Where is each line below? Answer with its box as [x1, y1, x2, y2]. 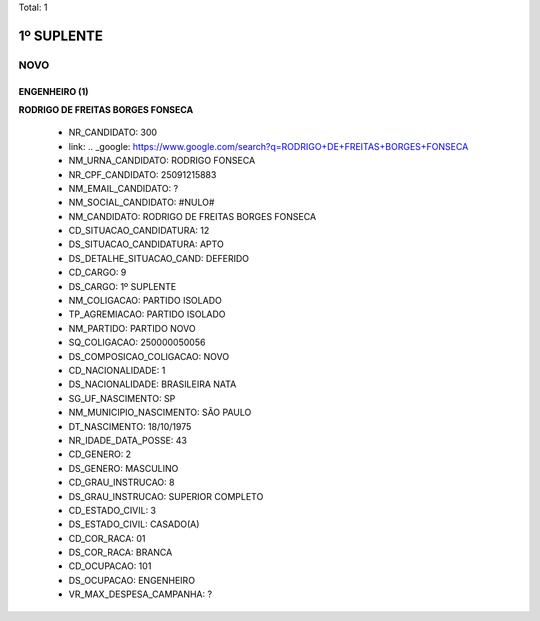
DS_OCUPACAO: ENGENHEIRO [68, 574, 195, 586]
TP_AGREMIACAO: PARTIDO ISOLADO [68, 308, 226, 320]
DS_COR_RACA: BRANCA [68, 546, 173, 559]
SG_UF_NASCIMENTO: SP [68, 392, 176, 404]
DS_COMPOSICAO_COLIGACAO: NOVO [68, 350, 230, 362]
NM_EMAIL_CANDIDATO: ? [68, 182, 179, 194]
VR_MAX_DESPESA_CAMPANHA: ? [68, 588, 213, 600]
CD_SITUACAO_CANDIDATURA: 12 [68, 225, 210, 237]
